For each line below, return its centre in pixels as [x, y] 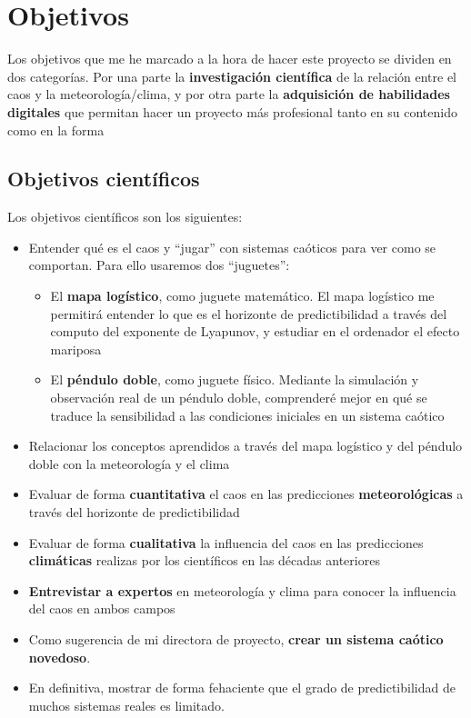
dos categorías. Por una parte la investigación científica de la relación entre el [232, 76]
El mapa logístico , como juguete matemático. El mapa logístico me [242, 296]
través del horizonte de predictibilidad [134, 512]
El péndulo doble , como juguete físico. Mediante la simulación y [235, 379]
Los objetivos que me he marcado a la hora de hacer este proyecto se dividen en [230, 59]
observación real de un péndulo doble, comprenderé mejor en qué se [239, 398]
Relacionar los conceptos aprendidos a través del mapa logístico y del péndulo [246, 446]
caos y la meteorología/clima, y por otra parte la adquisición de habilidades [229, 94]
